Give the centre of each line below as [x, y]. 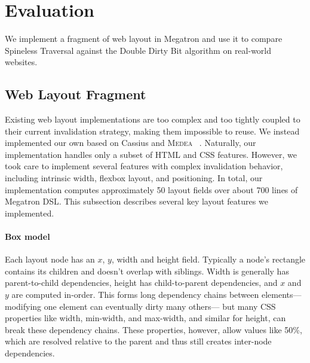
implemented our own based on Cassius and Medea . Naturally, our [131, 143]
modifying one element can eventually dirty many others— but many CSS [140, 306]
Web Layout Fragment [76, 94]
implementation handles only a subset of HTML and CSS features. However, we [151, 154]
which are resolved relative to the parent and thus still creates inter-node [138, 341]
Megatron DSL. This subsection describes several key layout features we [136, 201]
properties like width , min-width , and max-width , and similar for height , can [145, 318]
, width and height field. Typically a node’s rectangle [208, 259]
